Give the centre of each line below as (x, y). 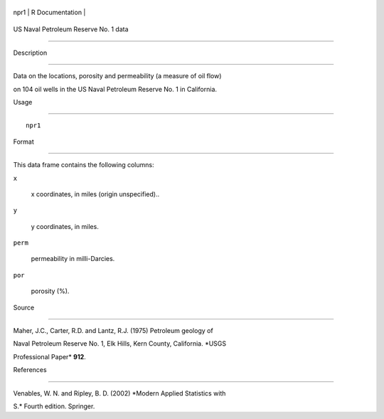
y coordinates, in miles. (65, 226)
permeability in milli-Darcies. (73, 259)
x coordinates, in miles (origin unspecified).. (95, 194)
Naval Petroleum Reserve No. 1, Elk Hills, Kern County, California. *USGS (120, 344)
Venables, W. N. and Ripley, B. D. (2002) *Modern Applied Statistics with (119, 393)
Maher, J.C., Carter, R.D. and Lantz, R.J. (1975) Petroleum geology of (113, 331)
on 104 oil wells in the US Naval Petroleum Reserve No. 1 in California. (115, 89)
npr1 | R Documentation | (49, 12)
